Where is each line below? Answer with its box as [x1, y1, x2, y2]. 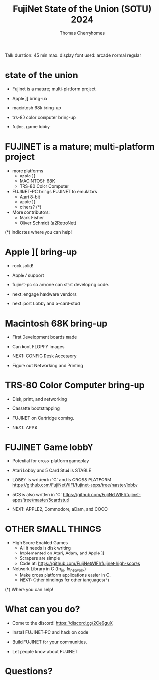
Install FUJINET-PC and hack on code [12, 630, 89, 635]
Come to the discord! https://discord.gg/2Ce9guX [12, 620, 113, 626]
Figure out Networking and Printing [12, 362, 83, 368]
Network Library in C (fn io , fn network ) [12, 565, 86, 573]
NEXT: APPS [12, 424, 38, 430]
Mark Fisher [19, 214, 44, 220]
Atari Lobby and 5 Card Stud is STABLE [12, 467, 91, 473]
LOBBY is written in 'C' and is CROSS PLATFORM [12, 477, 112, 482]
